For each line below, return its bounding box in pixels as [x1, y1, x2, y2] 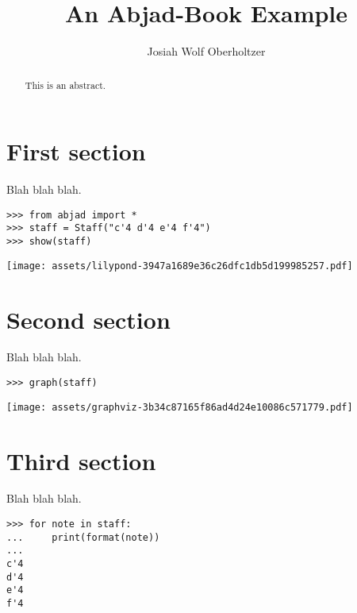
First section [6, 135, 146, 168]
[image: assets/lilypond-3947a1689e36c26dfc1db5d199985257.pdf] [6, 260, 353, 272]
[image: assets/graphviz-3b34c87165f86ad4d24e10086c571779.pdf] [6, 401, 353, 413]
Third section [6, 444, 156, 476]
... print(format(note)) [6, 531, 160, 543]
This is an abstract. [25, 78, 106, 91]
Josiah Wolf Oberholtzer [147, 43, 266, 60]
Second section [6, 303, 171, 335]
